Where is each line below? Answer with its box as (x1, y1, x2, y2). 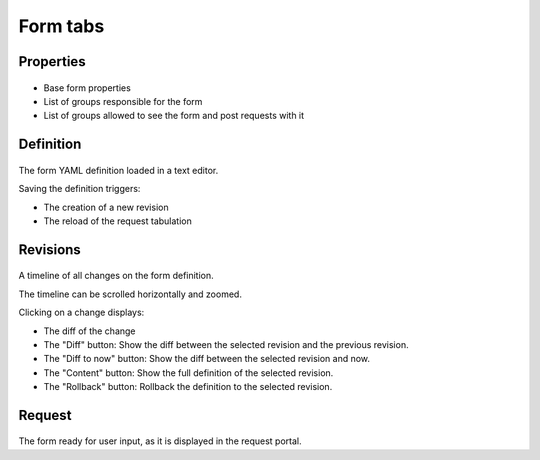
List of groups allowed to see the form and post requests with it (43, 110, 305, 122)
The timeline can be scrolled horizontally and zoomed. (18, 288, 242, 300)
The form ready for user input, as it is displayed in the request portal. (18, 435, 302, 447)
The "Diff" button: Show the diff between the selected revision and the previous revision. (43, 338, 409, 350)
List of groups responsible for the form (43, 95, 203, 107)
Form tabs (18, 15, 105, 37)
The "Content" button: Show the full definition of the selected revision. (43, 366, 334, 379)
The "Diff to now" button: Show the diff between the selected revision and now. (43, 353, 370, 365)
